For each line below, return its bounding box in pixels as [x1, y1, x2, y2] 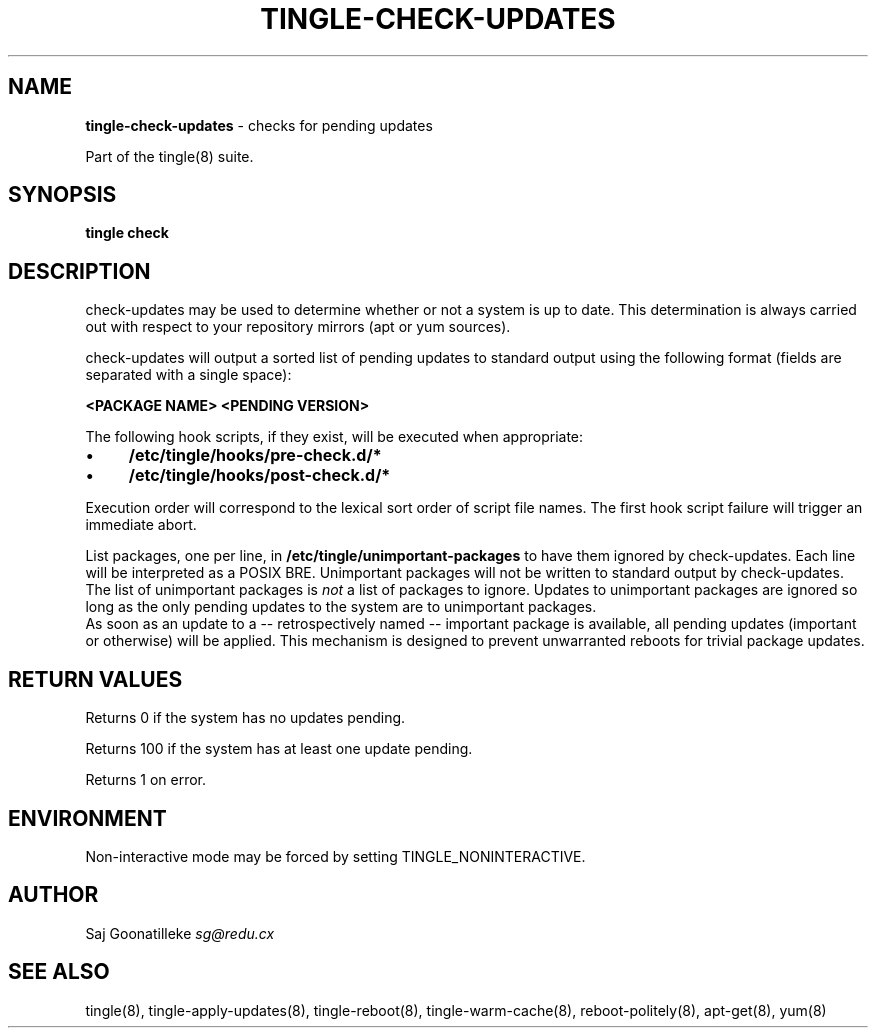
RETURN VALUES [8, 666, 183, 692]
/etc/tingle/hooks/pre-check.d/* [128, 445, 382, 466]
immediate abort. [85, 516, 197, 534]
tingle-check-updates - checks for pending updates [85, 116, 433, 134]
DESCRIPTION [8, 258, 151, 284]
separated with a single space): [85, 366, 292, 384]
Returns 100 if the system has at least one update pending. [85, 740, 473, 758]
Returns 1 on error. [85, 771, 207, 789]
